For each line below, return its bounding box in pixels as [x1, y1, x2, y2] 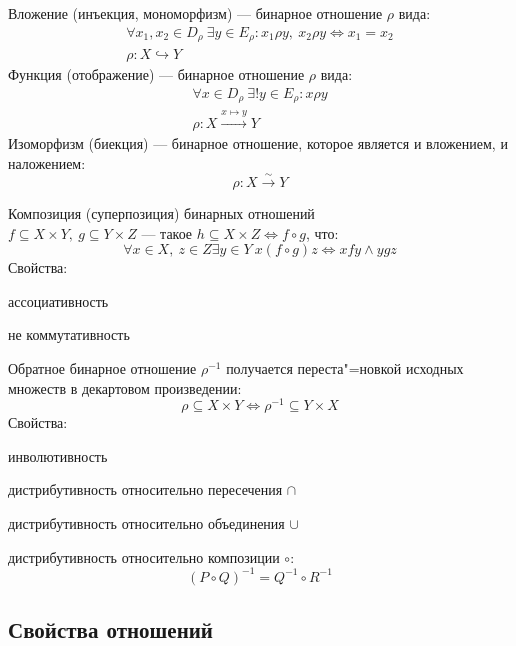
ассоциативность [8, 290, 109, 311]
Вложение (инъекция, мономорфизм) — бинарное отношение [8, 3, 383, 23]
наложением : [8, 152, 86, 173]
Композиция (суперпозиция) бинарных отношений [8, 203, 315, 223]
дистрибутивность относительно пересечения [8, 479, 283, 500]
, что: [305, 222, 339, 243]
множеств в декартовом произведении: [8, 377, 242, 398]
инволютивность [8, 445, 108, 466]
